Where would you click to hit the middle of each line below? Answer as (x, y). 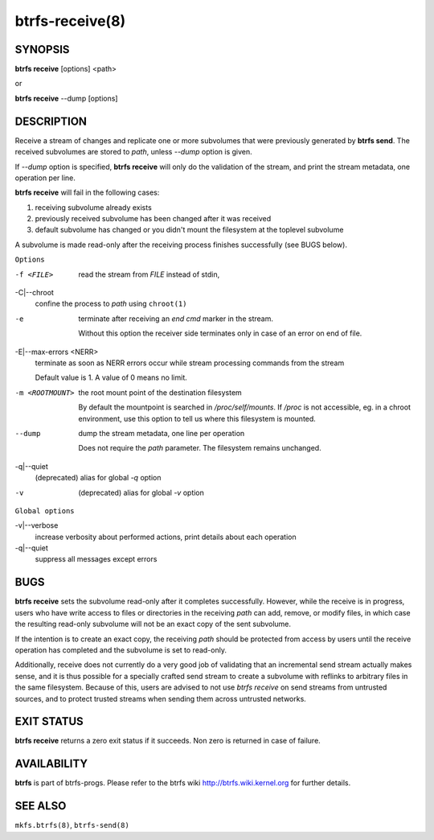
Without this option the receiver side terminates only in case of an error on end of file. (220, 333)
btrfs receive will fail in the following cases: (87, 192)
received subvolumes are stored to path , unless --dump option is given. (133, 152)
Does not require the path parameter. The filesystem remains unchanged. (200, 448)
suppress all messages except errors (96, 559)
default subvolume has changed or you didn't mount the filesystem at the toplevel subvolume (189, 230)
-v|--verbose (37, 525)
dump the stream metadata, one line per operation (162, 433)
